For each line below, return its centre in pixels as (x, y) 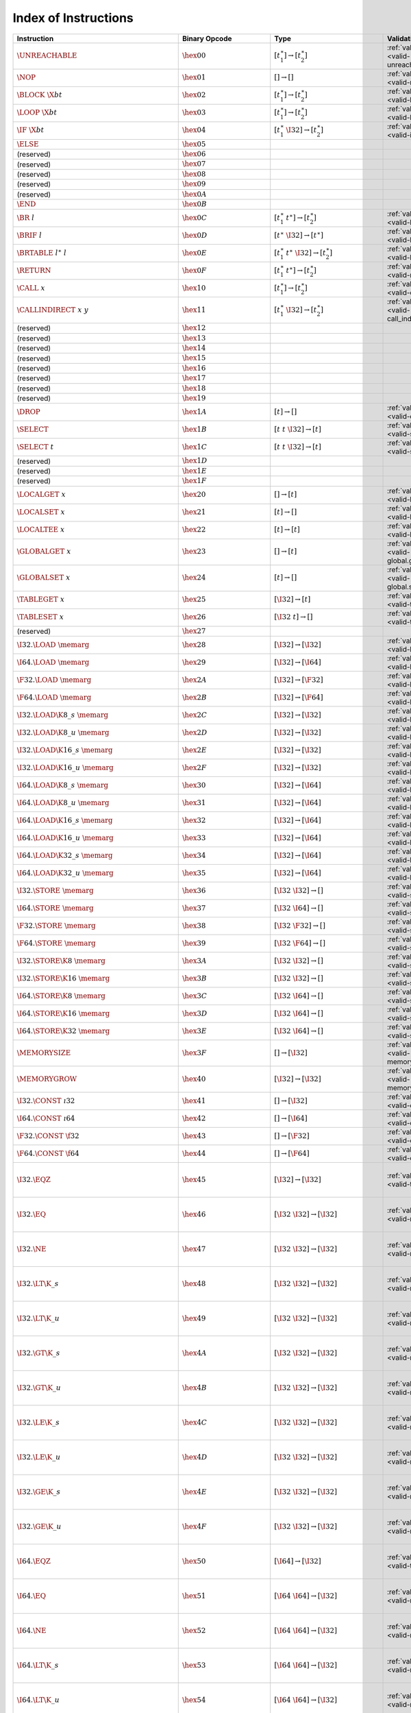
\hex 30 (194, 785)
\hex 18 (194, 388)
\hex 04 (194, 130)
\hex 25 (194, 600)
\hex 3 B (194, 978)
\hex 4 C (195, 1422)
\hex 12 (194, 328)
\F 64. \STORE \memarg (56, 943)
